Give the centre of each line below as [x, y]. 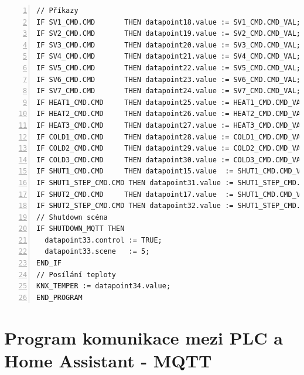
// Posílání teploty [76, 275]
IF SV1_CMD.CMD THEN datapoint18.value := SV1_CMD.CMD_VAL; [169, 22]
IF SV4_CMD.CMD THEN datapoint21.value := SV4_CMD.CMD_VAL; [169, 57]
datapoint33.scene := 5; [97, 252]
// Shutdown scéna [72, 217]
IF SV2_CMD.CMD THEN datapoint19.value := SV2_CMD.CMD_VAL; [169, 34]
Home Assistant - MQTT [108, 360]
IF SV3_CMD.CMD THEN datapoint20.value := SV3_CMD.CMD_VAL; [169, 45]
